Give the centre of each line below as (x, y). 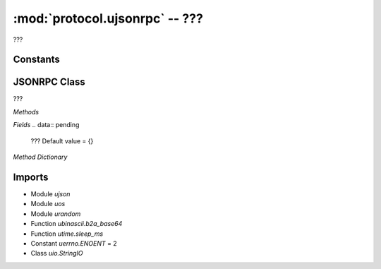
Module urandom (56, 214)
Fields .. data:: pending (46, 125)
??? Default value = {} (62, 141)
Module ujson (50, 193)
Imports (31, 177)
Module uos (48, 204)
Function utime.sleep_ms (67, 234)
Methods (26, 112)
